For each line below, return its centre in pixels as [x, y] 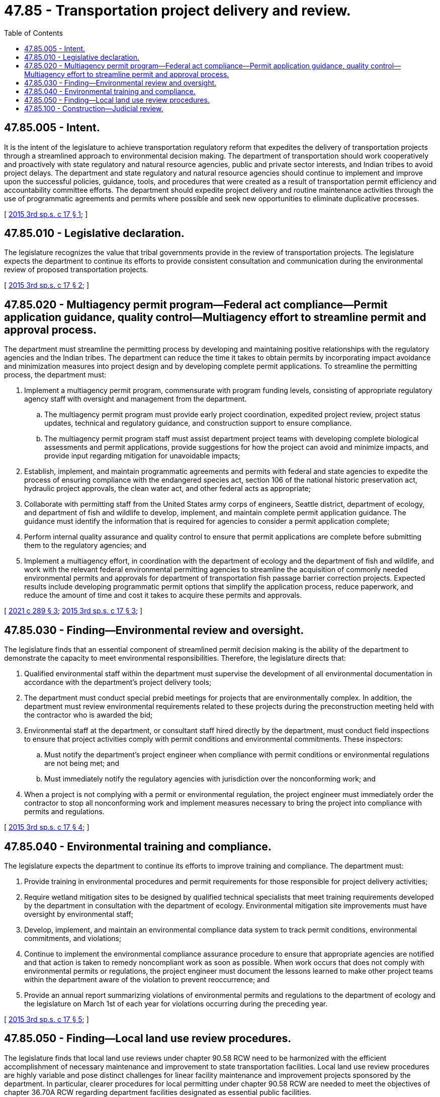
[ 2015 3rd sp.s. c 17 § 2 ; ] [47, 285]
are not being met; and [82, 763]
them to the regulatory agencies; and [85, 545]
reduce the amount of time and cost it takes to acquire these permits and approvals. [163, 595]
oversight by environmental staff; [79, 914]
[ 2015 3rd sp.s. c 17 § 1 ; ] [46, 214]
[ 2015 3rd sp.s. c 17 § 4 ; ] [47, 827]
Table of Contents [34, 33]
